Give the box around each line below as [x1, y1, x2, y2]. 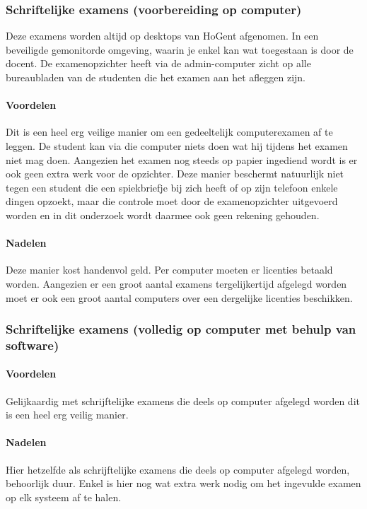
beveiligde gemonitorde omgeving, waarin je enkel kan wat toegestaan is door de [6, 42, 354, 57]
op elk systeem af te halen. [6, 489, 122, 504]
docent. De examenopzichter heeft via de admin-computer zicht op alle [6, 56, 311, 71]
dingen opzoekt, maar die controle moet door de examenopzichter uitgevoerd [6, 194, 338, 209]
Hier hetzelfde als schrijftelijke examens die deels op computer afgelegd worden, [6, 462, 350, 476]
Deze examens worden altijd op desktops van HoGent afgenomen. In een [6, 28, 319, 43]
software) [6, 336, 59, 353]
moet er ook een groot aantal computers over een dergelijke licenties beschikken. [6, 290, 353, 305]
